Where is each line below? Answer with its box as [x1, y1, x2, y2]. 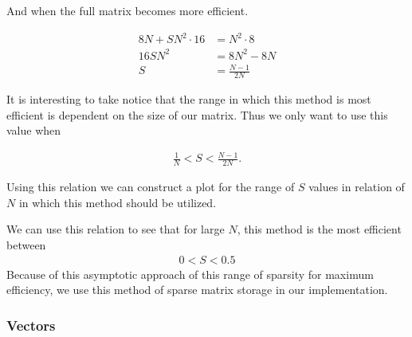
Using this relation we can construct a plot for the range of [6, 178, 295, 195]
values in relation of [308, 178, 405, 195]
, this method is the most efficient [237, 221, 402, 237]
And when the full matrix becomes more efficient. [6, 2, 249, 18]
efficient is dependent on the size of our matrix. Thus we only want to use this [6, 106, 388, 123]
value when [6, 122, 61, 139]
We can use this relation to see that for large [6, 221, 225, 237]
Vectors [6, 315, 56, 335]
